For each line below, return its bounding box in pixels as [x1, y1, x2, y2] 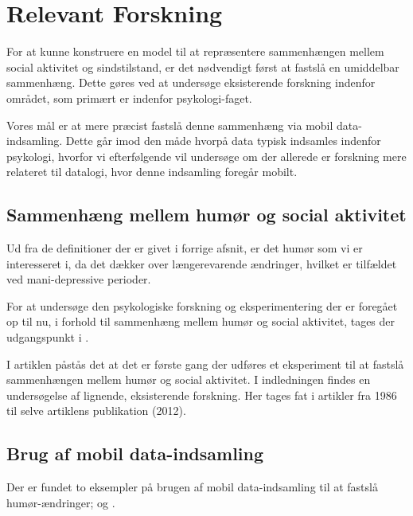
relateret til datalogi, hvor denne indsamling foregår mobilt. [6, 163, 298, 180]
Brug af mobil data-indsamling [6, 441, 264, 466]
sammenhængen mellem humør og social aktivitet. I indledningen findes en [6, 371, 371, 388]
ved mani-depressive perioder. [6, 271, 151, 287]
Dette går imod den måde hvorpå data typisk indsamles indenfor [65, 132, 381, 149]
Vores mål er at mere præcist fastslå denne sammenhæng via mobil [6, 116, 333, 133]
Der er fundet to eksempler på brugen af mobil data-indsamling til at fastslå [6, 479, 378, 495]
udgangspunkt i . [6, 329, 89, 346]
